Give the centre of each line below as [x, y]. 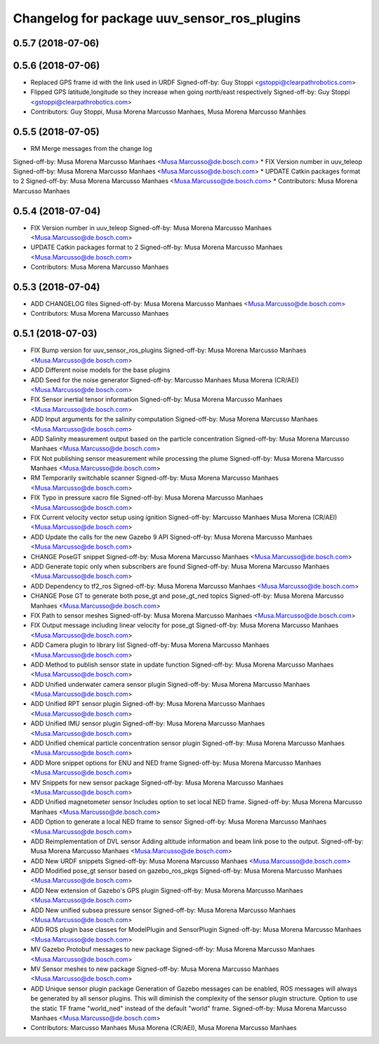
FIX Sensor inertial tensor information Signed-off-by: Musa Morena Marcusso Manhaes [157, 399]
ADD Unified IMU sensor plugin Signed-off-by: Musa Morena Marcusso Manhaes [148, 723]
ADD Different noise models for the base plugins [100, 370]
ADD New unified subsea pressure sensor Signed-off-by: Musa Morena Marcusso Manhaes [163, 910]
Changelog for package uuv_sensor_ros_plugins [157, 18]
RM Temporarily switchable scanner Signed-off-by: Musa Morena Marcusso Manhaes [154, 478]
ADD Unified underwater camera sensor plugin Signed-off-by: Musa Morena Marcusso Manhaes [170, 684]
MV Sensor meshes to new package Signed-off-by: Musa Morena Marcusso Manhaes [155, 969]
